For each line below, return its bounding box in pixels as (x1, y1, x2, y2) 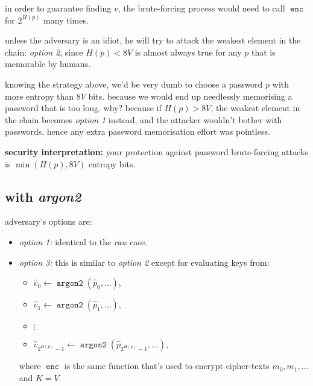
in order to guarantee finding (5, 2, 112, 14)
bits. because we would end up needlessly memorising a (88, 89, 292, 102)
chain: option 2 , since (5, 45, 83, 58)
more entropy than (5, 89, 74, 102)
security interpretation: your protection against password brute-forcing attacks (5, 145, 308, 158)
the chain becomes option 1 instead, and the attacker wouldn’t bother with (5, 113, 282, 126)
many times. (43, 13, 89, 26)
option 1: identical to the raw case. (19, 235, 147, 248)
